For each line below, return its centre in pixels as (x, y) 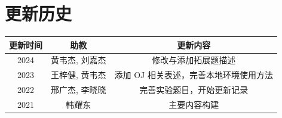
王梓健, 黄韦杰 (79, 75)
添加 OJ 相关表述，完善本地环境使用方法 (194, 75)
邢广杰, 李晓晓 (79, 90)
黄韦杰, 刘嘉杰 (79, 60)
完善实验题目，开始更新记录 (194, 90)
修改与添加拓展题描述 (194, 60)
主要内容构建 (194, 104)
